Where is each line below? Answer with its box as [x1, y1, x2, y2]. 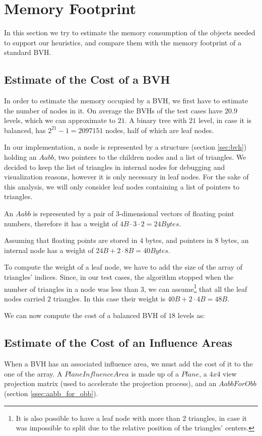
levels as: [177, 310, 205, 321]
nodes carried [4, 293, 45, 303]
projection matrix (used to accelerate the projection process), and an [4, 378, 217, 389]
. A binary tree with [124, 115, 187, 126]
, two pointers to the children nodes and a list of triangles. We [54, 152, 246, 162]
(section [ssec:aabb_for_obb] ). [4, 388, 98, 399]
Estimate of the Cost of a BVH [4, 72, 170, 87]
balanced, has [4, 124, 46, 135]
